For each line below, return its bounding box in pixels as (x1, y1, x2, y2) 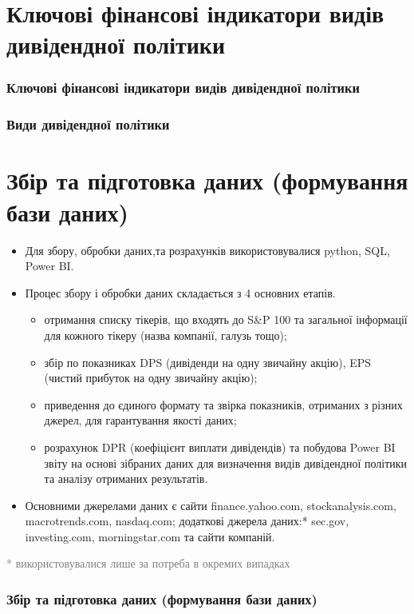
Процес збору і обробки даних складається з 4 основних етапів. (25, 284, 336, 301)
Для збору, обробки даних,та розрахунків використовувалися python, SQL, (25, 241, 390, 258)
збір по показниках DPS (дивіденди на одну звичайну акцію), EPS (44, 353, 372, 370)
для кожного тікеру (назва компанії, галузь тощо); (44, 326, 287, 343)
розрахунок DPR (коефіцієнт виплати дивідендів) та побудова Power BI (44, 438, 396, 455)
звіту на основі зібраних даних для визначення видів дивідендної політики (44, 454, 408, 471)
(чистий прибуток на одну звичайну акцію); (44, 369, 258, 386)
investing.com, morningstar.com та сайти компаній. (25, 528, 275, 544)
